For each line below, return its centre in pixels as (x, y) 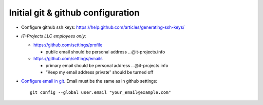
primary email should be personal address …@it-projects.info (107, 65)
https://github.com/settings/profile (68, 45)
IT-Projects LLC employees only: (54, 36)
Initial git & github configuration (74, 13)
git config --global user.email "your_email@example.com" (101, 92)
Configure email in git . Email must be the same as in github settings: (89, 81)
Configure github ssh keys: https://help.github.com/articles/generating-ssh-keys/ (103, 27)
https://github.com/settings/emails (68, 59)
